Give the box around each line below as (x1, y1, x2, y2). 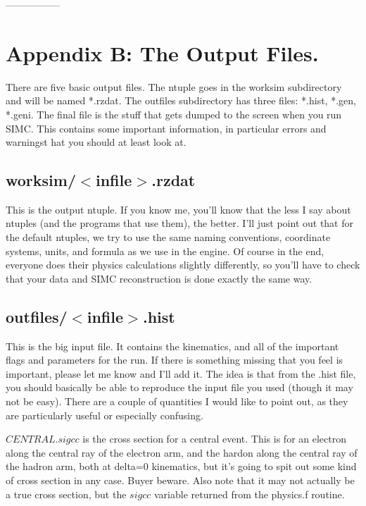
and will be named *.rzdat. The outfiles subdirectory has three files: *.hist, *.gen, (6, 93, 356, 108)
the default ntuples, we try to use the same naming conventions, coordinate (6, 230, 331, 245)
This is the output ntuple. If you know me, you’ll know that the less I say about (6, 202, 351, 216)
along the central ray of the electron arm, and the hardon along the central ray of (6, 445, 358, 459)
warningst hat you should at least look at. (6, 135, 187, 149)
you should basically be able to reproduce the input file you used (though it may (6, 380, 353, 395)
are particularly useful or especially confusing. (6, 407, 203, 422)
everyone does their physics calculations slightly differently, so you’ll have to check (6, 257, 360, 272)
